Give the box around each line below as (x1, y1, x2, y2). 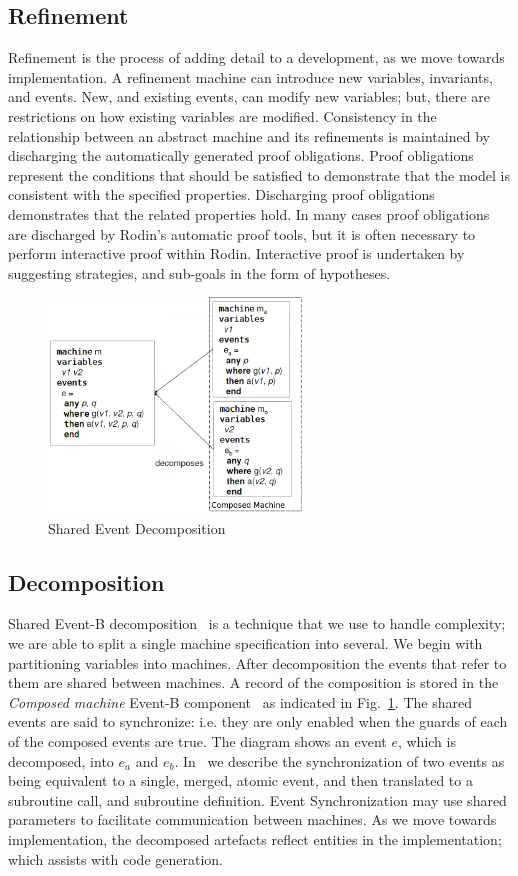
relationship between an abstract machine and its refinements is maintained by (8, 125, 490, 146)
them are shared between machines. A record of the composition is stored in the (8, 672, 499, 693)
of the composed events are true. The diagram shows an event (8, 730, 387, 751)
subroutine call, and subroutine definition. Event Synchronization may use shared (8, 789, 507, 810)
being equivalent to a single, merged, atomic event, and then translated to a (8, 770, 473, 791)
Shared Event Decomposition (48, 517, 226, 538)
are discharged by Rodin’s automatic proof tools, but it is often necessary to (8, 223, 476, 244)
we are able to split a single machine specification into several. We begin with (8, 632, 483, 653)
